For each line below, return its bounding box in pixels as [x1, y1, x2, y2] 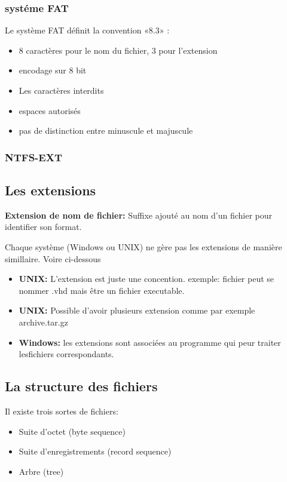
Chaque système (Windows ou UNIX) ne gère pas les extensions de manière [5, 241, 282, 253]
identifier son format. [5, 220, 82, 233]
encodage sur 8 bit [19, 64, 87, 76]
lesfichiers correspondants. [19, 348, 114, 360]
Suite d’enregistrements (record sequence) [19, 445, 172, 458]
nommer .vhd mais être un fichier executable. [19, 284, 185, 296]
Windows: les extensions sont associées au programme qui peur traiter [19, 336, 281, 348]
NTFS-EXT [5, 149, 63, 164]
